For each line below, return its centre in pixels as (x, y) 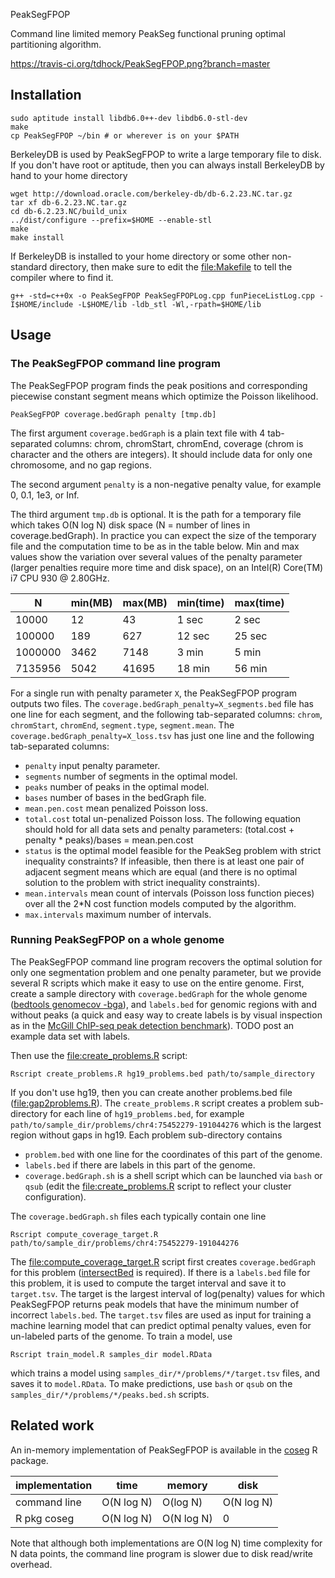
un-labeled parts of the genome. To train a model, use (121, 1336)
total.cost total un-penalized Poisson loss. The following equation (163, 818)
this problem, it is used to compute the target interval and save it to (148, 1283)
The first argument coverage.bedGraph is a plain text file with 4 (138, 433)
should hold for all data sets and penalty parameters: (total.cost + (159, 829)
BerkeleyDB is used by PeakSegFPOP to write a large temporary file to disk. (166, 154)
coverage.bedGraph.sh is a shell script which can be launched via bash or (173, 1175)
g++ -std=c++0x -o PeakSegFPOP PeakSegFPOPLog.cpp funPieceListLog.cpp (162, 295)
